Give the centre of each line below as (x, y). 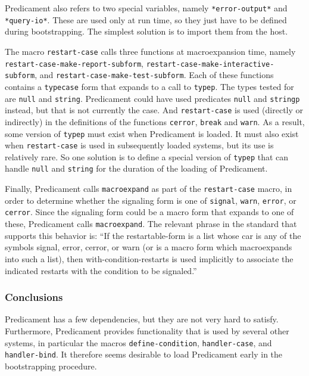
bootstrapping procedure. (51, 366)
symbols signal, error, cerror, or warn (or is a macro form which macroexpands (149, 247)
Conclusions (34, 297)
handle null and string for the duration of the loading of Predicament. (136, 168)
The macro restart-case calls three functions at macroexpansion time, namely (150, 51)
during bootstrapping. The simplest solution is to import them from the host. (146, 31)
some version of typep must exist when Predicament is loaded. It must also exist (152, 133)
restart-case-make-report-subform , (74, 63)
